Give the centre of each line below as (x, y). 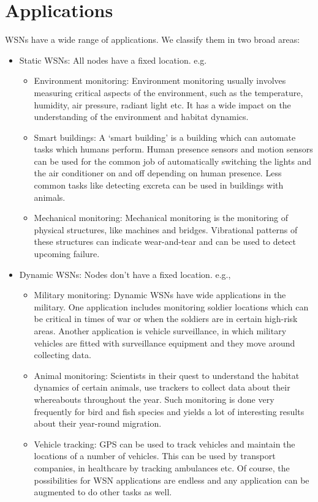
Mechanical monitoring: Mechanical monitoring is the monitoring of (161, 218)
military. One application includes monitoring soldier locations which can (171, 306)
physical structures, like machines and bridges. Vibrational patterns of (166, 229)
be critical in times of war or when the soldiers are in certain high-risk (166, 319)
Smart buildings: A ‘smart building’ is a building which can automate (165, 137)
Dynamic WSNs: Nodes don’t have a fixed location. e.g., (125, 274)
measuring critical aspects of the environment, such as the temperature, (168, 92)
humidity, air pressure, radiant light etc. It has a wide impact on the (162, 104)
